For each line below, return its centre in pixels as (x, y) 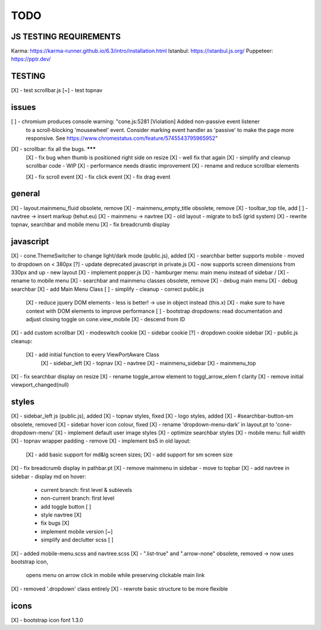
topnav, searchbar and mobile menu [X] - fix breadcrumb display (90, 225)
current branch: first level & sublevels (86, 490)
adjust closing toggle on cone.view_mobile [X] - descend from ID (106, 319)
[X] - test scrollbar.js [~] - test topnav (57, 90)
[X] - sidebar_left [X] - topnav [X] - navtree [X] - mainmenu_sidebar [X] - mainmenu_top (148, 363)
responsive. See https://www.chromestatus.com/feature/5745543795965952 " (122, 138)
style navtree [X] (61, 515)
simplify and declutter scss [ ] (77, 540)
